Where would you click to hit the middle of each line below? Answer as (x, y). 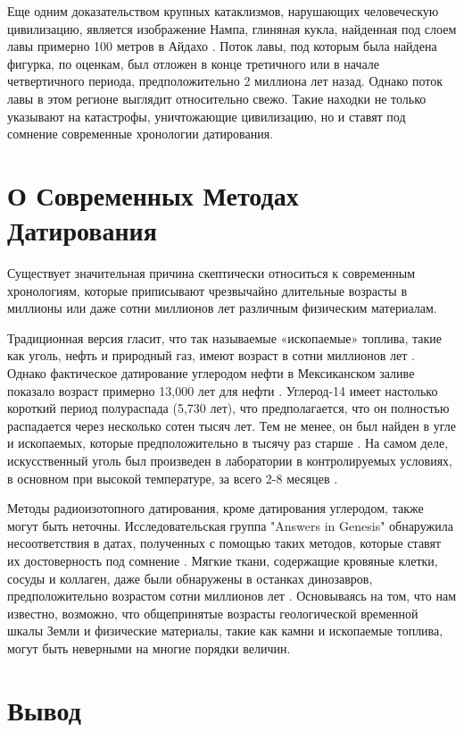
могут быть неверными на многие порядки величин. (149, 648)
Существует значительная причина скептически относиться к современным (211, 273)
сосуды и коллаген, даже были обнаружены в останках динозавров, (190, 578)
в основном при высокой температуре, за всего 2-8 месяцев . (173, 478)
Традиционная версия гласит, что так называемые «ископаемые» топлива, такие (225, 337)
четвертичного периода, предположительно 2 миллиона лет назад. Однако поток (225, 81)
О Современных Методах (153, 194)
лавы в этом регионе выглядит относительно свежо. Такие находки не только (217, 98)
